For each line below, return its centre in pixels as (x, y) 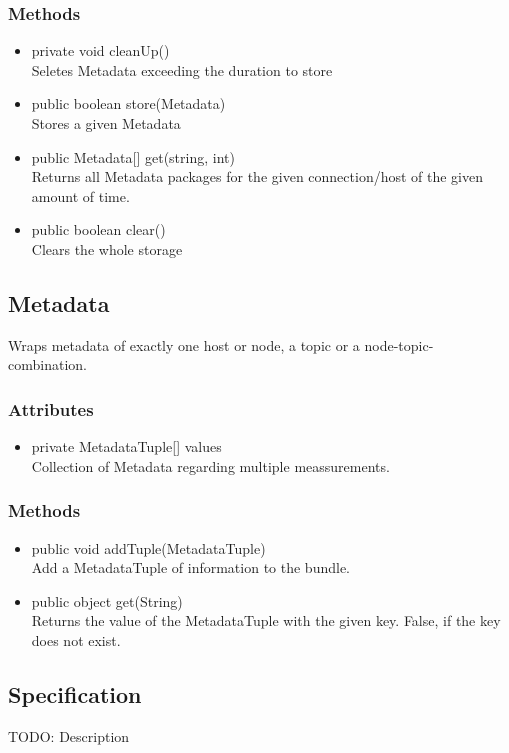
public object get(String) (107, 600)
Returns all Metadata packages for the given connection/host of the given (257, 176)
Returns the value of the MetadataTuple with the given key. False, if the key (266, 620)
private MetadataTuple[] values (126, 446)
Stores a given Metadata (106, 123)
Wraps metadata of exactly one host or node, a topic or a (184, 344)
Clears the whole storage (107, 248)
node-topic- (399, 344)
